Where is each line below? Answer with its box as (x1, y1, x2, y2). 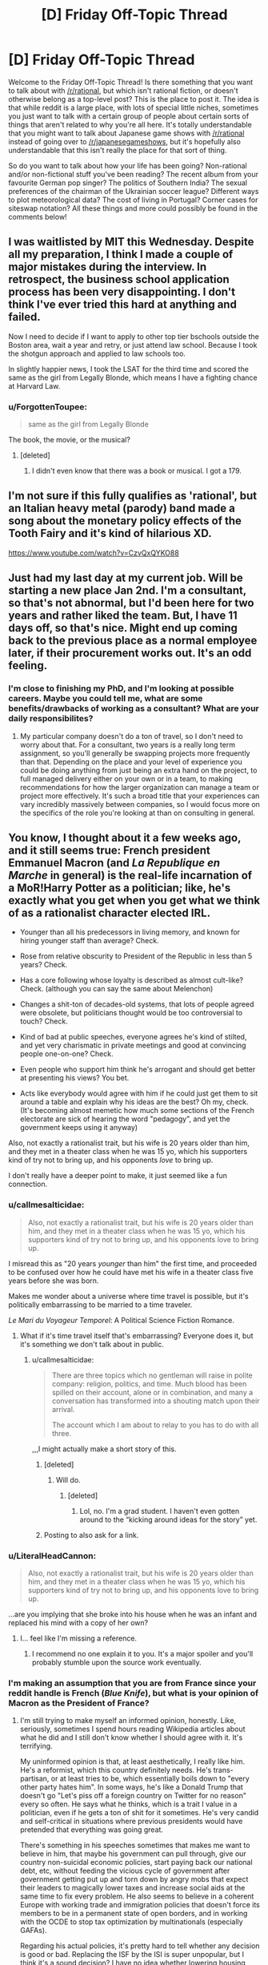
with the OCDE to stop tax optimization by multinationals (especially (19, 1917, 243, 1927)
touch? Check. (19, 1016, 68, 1027)
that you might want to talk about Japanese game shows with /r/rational (8, 128, 245, 138)
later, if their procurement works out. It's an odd (8, 647, 252, 660)
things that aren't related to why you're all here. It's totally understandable (8, 119, 252, 129)
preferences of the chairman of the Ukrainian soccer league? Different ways (8, 186, 259, 196)
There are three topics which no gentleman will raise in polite (51, 1370, 254, 1380)
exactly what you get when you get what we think (8, 894, 261, 907)
